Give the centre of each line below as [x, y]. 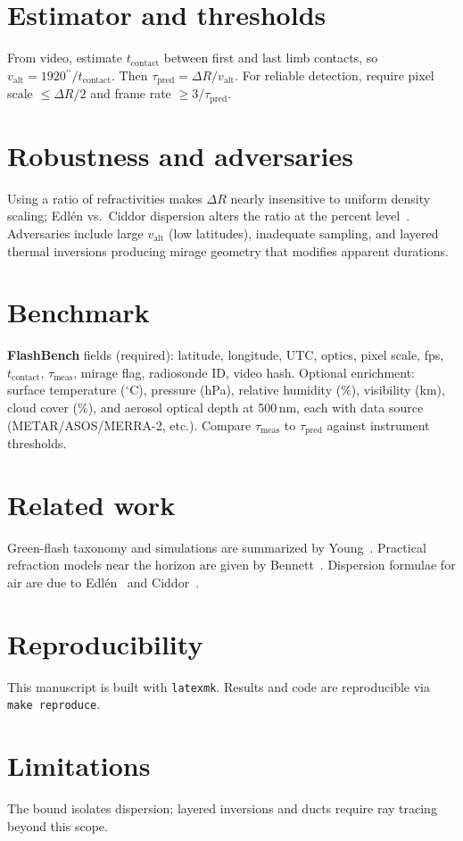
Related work [91, 504]
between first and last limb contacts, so [271, 58]
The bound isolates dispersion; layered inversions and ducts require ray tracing [222, 808]
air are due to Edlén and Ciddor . [103, 582]
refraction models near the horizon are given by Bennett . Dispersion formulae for [231, 565]
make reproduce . [54, 704]
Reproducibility [105, 643]
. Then [130, 75]
